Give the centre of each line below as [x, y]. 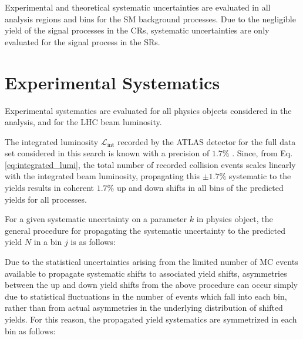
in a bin [48, 242]
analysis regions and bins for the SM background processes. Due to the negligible [150, 19]
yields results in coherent [49, 188]
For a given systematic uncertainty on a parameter [96, 219]
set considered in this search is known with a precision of [107, 153]
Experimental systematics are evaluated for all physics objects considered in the [148, 110]
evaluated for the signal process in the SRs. [83, 41]
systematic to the [260, 176]
